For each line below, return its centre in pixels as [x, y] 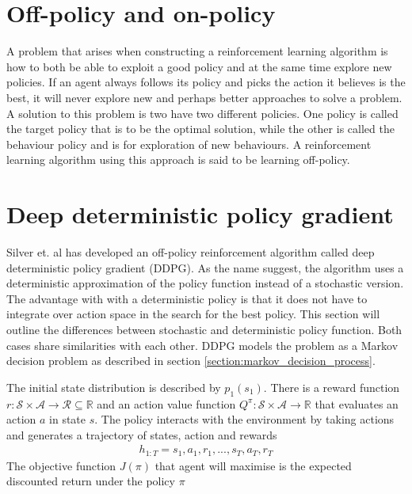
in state [68, 419]
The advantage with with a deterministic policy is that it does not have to [187, 298]
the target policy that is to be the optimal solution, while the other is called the [200, 129]
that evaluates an [357, 403]
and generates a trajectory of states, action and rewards [142, 434]
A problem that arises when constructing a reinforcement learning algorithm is [197, 51]
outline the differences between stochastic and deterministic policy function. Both [204, 329]
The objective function [61, 465]
